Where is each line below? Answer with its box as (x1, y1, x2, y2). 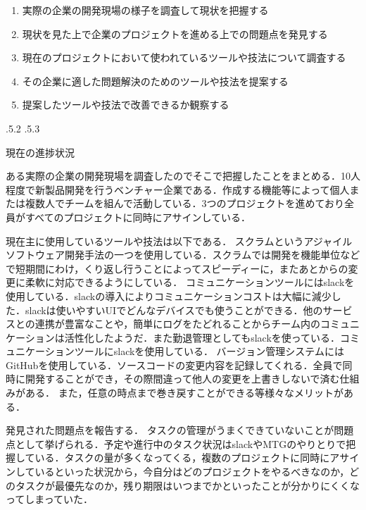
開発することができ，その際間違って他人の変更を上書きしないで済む (25, 371, 340, 386)
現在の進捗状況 (6, 144, 75, 159)
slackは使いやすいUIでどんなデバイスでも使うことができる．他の (25, 302, 323, 317)
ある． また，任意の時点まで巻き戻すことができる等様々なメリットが (25, 385, 344, 400)
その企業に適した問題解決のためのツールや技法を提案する (22, 73, 289, 88)
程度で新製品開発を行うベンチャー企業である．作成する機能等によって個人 (6, 182, 350, 197)
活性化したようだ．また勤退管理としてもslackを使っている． (64, 330, 341, 344)
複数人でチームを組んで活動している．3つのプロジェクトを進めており (25, 196, 345, 211)
